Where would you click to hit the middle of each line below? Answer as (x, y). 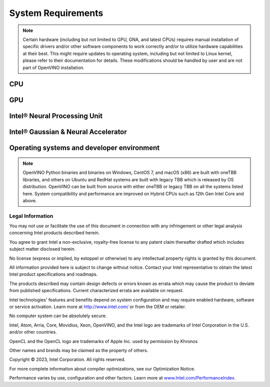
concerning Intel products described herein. (54, 233)
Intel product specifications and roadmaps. (53, 274)
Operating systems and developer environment (84, 148)
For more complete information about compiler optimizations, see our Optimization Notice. (102, 369)
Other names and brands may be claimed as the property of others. (79, 350)
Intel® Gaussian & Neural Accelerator (68, 132)
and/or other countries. (33, 332)
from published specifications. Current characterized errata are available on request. (96, 291)
